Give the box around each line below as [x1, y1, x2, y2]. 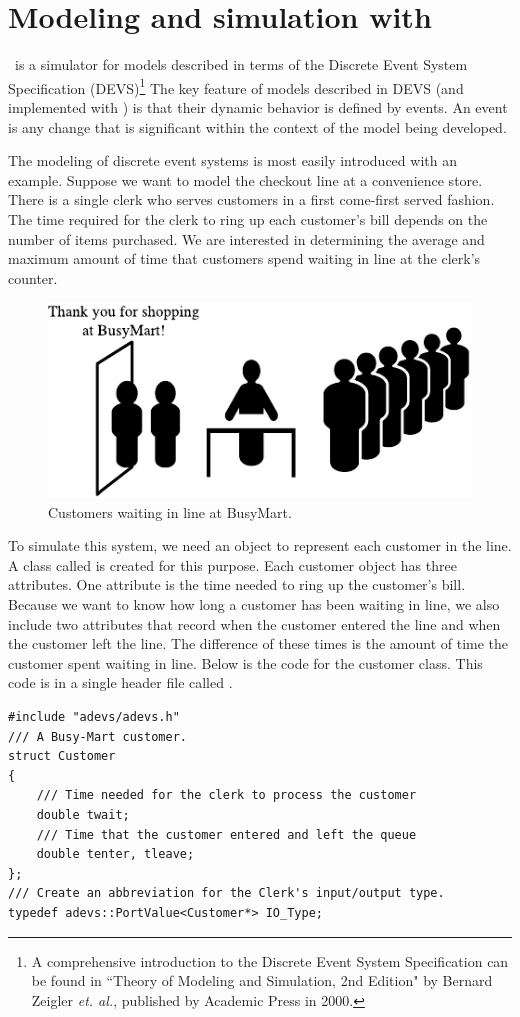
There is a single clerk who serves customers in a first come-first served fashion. [8, 189, 495, 210]
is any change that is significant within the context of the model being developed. [8, 116, 507, 137]
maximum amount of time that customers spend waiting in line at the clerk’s [8, 248, 481, 269]
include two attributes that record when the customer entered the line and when [8, 613, 501, 634]
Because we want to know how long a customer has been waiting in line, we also [8, 594, 500, 615]
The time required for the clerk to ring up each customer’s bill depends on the [8, 208, 488, 229]
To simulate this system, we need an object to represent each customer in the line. [8, 535, 512, 556]
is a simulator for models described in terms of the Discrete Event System [14, 54, 468, 75]
